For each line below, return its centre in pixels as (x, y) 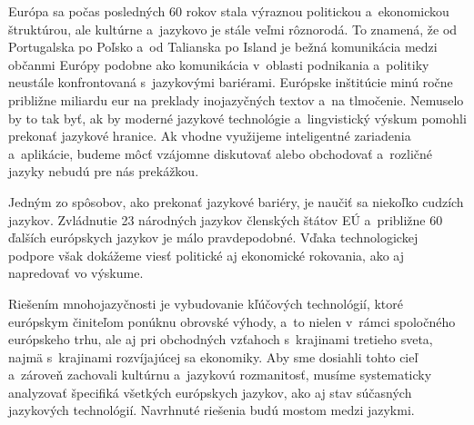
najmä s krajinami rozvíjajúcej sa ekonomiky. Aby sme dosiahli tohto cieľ (213, 356)
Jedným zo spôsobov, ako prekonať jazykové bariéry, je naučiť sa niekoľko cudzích (236, 201)
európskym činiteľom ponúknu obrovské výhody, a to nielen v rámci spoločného (232, 321)
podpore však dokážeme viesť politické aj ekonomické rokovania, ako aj (206, 255)
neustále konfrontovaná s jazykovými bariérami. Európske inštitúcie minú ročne (231, 82)
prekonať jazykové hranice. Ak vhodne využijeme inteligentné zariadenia (210, 136)
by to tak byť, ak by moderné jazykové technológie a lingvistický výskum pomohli (237, 118)
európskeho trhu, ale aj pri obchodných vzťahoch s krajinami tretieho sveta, (221, 339)
